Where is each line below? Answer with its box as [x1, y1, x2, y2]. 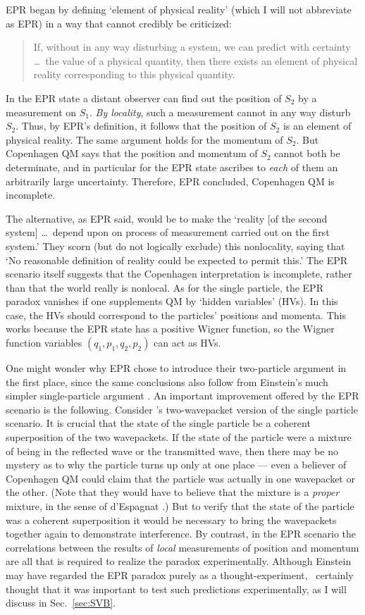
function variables [6, 335, 82, 350]
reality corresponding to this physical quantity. [33, 67, 235, 82]
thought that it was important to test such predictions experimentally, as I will [6, 581, 347, 596]
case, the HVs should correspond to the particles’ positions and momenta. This [6, 307, 346, 322]
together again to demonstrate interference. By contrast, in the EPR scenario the [6, 526, 357, 541]
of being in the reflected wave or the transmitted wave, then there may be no [6, 443, 338, 458]
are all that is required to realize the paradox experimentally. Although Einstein [6, 554, 352, 569]
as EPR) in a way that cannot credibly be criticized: [6, 15, 232, 30]
